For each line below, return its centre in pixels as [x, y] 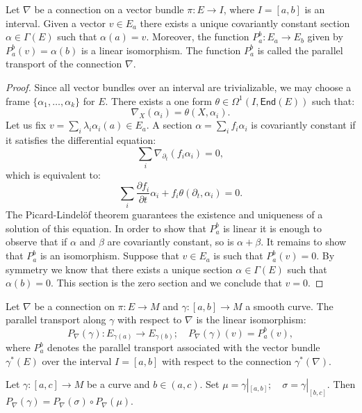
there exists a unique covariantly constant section [245, 23]
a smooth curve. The [289, 306]
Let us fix [26, 125]
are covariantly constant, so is [171, 242]
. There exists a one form [158, 100]
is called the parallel [300, 50]
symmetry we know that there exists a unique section [119, 269]
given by [325, 37]
